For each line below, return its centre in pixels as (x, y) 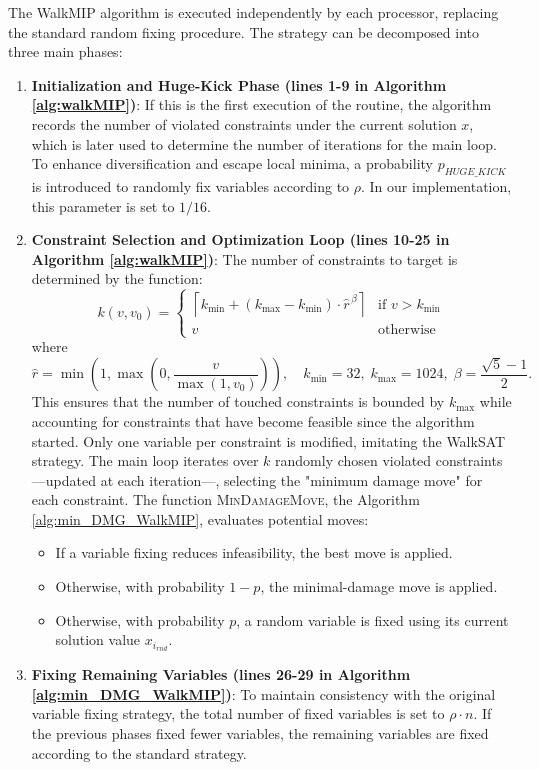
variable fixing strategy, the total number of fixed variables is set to (238, 713)
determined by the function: (117, 278)
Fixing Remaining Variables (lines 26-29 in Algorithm (221, 674)
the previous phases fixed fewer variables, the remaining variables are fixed (260, 732)
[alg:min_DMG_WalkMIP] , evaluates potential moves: (200, 518)
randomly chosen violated (353, 460)
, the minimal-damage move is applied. (379, 586)
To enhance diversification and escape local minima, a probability (232, 163)
